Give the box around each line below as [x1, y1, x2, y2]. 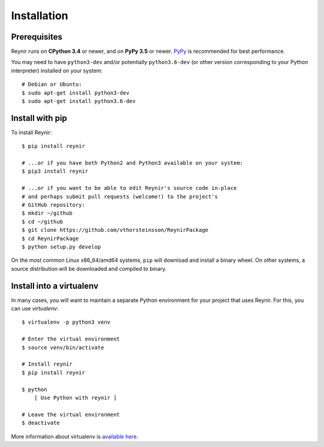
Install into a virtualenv [11, 280, 99, 291]
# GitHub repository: [22, 201, 85, 209]
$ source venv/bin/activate [22, 344, 104, 351]
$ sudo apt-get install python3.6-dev [22, 98, 136, 105]
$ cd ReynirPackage [22, 235, 79, 242]
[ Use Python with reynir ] [34, 394, 117, 401]
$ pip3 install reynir [22, 168, 89, 175]
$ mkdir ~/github [22, 210, 73, 217]
